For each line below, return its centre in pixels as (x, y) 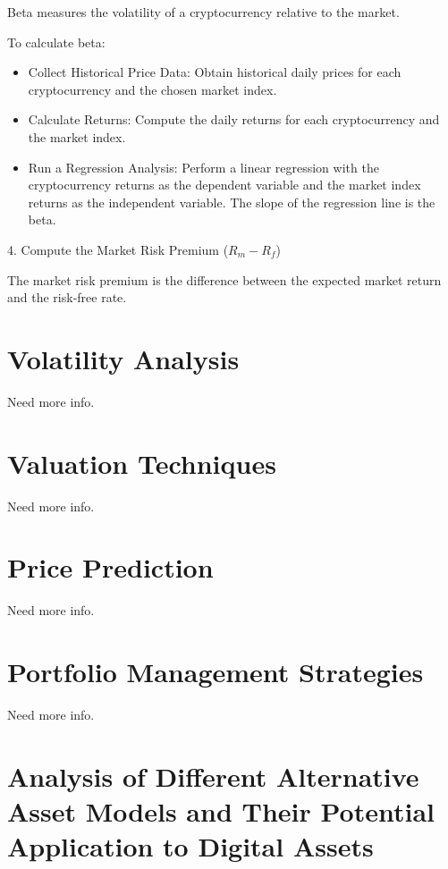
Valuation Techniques (142, 463)
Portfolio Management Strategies (216, 672)
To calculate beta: (56, 42)
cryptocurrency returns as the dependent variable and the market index (224, 185)
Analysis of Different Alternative (213, 776)
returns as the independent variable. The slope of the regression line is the (232, 202)
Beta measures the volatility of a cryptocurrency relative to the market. (203, 12)
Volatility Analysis (123, 358)
